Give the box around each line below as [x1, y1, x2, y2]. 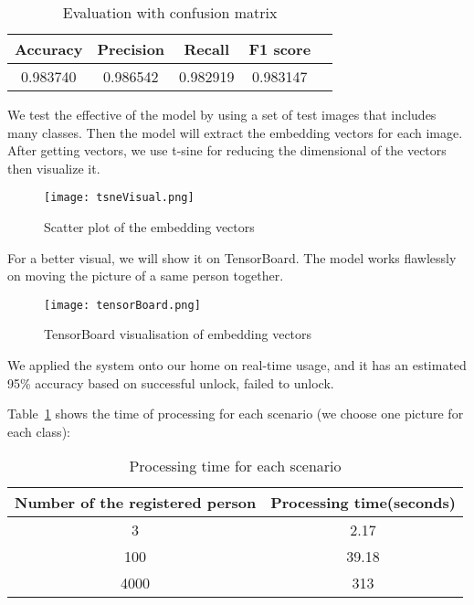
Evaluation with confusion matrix [62, 2, 278, 23]
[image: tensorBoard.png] [44, 298, 201, 312]
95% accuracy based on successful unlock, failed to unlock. [7, 373, 334, 392]
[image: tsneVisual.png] [44, 191, 195, 205]
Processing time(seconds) [270, 492, 456, 514]
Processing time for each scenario [129, 455, 342, 477]
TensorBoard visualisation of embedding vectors [44, 324, 312, 344]
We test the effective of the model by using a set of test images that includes [7, 105, 437, 123]
